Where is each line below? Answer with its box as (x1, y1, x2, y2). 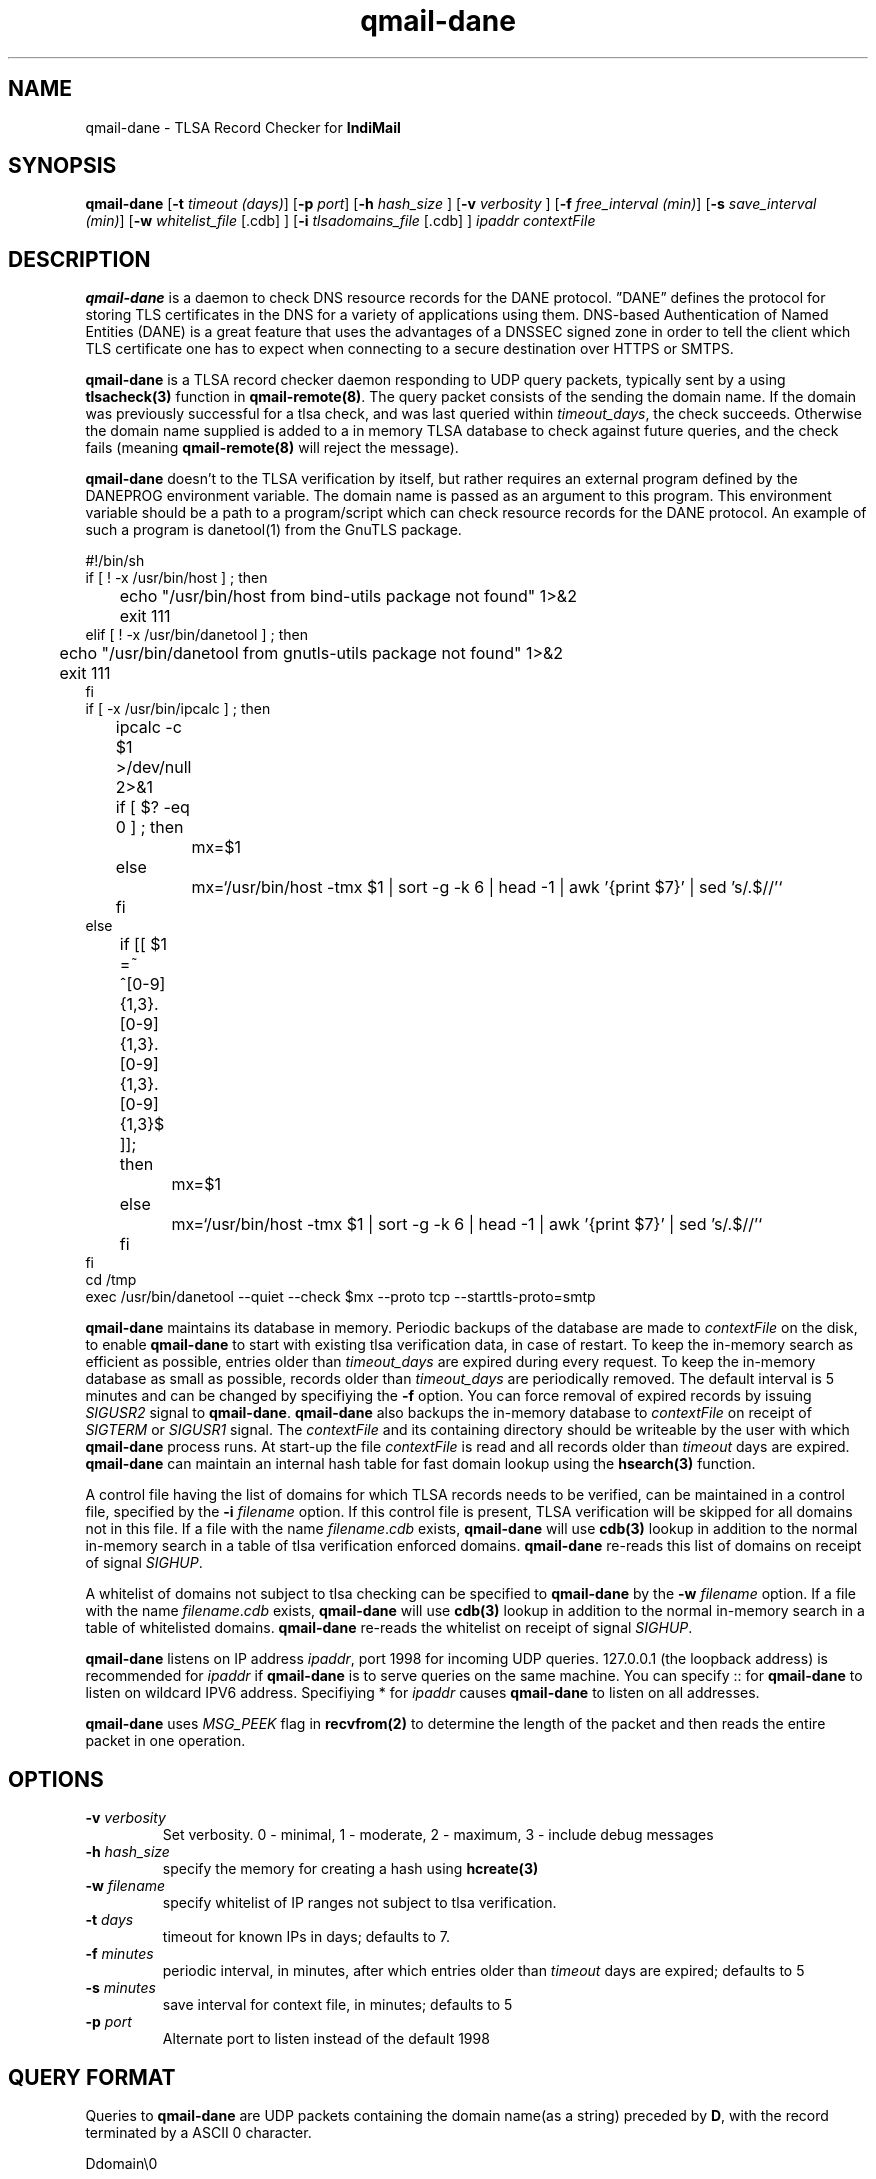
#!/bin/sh (85, 552, 145, 570)
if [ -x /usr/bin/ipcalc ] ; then (85, 700, 271, 718)
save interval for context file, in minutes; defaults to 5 (162, 1996, 513, 2014)
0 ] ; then (115, 817, 184, 838)
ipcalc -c (115, 717, 182, 738)
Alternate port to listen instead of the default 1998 (162, 2030, 490, 2048)
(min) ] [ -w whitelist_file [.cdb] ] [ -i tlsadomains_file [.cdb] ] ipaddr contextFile (85, 212, 596, 230)
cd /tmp (85, 1271, 137, 1289)
